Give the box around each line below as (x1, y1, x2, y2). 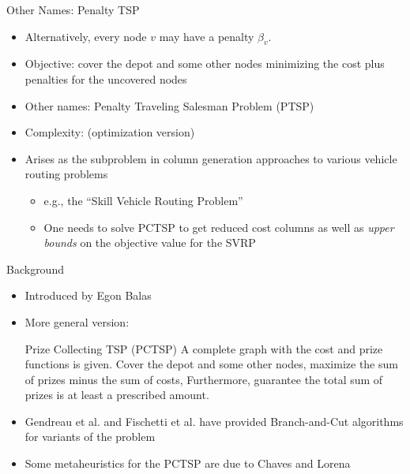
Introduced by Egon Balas (24, 287, 152, 304)
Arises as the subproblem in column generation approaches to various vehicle (24, 150, 397, 166)
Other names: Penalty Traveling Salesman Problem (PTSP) (24, 97, 314, 114)
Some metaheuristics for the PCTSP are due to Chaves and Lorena (24, 455, 351, 472)
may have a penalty (159, 28, 254, 44)
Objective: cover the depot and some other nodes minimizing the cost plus (24, 55, 385, 72)
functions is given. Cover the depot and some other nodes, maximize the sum (24, 356, 398, 372)
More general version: (24, 313, 130, 330)
